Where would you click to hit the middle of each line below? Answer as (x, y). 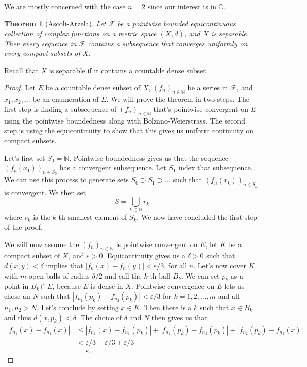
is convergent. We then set (45, 192)
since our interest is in (182, 6)
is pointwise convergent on (157, 244)
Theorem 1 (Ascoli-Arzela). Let (55, 23)
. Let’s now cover (220, 266)
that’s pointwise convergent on (201, 109)
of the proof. (23, 227)
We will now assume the (42, 244)
